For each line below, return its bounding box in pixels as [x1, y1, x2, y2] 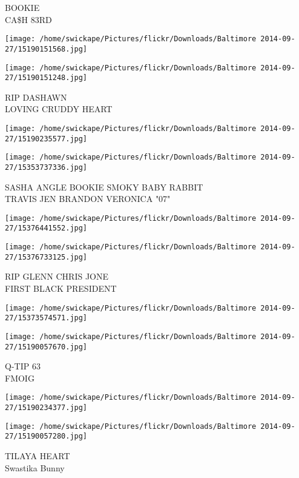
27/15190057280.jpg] [5, 432, 88, 441]
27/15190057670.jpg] [5, 342, 88, 351]
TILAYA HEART [5, 449, 70, 462]
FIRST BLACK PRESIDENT [5, 282, 117, 295]
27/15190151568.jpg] [5, 44, 88, 53]
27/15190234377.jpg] [5, 403, 88, 412]
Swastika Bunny [5, 461, 65, 474]
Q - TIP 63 [5, 360, 41, 372]
